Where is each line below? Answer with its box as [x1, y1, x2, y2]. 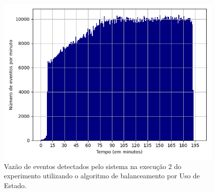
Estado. [4, 180, 27, 190]
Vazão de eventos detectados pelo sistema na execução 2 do [4, 161, 182, 171]
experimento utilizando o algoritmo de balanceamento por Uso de [4, 171, 200, 181]
